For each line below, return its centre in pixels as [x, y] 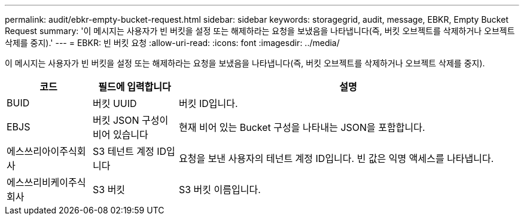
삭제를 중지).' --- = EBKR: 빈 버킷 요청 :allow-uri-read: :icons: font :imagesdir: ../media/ [172, 43]
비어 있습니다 [120, 135]
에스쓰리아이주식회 [46, 151]
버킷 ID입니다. [208, 103]
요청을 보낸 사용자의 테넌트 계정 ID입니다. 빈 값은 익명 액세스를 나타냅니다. [336, 158]
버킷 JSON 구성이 [130, 120]
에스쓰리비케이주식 [46, 182]
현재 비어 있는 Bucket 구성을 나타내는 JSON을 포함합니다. [302, 127]
